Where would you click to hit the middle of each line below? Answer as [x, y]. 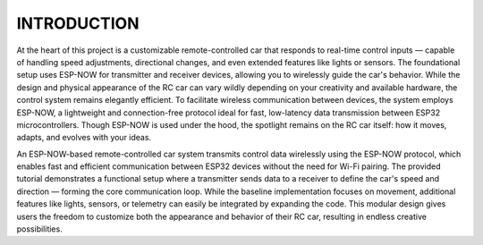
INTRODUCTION [78, 23]
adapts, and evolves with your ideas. [84, 138]
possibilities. [39, 229]
